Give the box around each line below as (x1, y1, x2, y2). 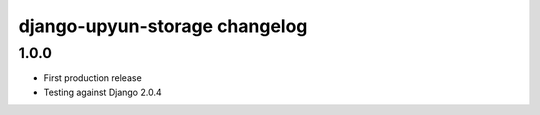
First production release (43, 72, 142, 84)
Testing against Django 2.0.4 (43, 86, 162, 98)
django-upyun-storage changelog (18, 15, 308, 37)
